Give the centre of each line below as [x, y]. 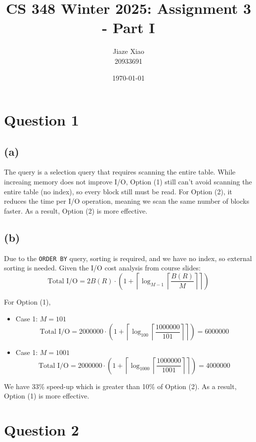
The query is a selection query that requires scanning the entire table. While [120, 172]
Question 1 [42, 120]
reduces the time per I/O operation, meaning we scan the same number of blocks [127, 201]
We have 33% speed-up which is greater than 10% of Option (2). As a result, [120, 386]
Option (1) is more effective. [47, 396]
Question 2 [42, 430]
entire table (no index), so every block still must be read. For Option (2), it [118, 191]
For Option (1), [27, 301]
